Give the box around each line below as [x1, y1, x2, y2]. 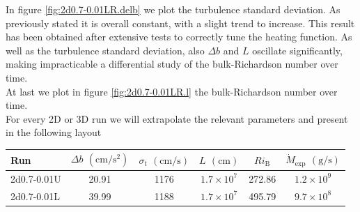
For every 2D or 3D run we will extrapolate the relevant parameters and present [6, 111, 348, 126]
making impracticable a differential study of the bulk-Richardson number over [6, 56, 338, 71]
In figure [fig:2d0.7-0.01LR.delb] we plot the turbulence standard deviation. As [6, 2, 341, 16]
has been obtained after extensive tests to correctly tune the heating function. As [6, 29, 352, 44]
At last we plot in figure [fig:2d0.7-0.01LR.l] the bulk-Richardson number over [6, 84, 338, 98]
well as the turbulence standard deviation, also [6, 43, 205, 57]
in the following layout [6, 125, 102, 139]
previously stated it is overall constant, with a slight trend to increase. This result [6, 15, 355, 30]
